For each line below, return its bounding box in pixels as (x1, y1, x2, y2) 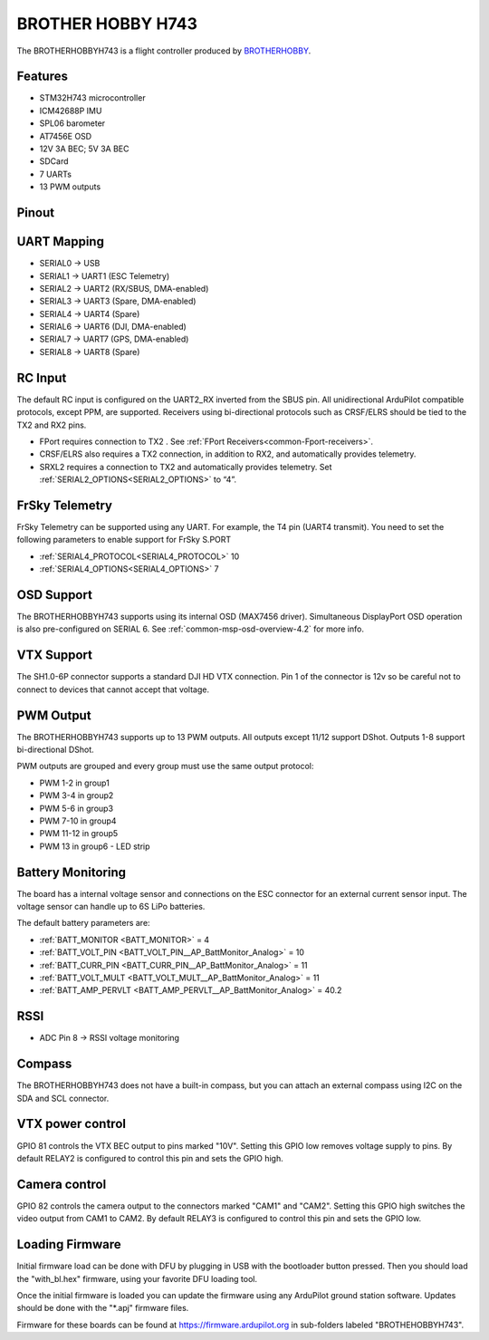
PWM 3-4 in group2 (39, 790, 114, 801)
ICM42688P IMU (39, 105, 102, 116)
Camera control (16, 1176, 107, 1191)
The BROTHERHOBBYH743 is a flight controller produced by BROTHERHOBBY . (16, 45, 312, 56)
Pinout (16, 205, 55, 220)
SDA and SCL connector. (16, 1093, 110, 1104)
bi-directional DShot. (16, 744, 94, 756)
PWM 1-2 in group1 (39, 777, 110, 788)
